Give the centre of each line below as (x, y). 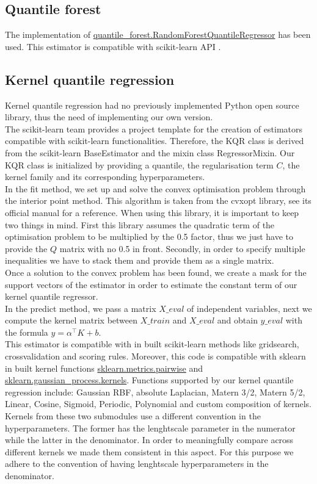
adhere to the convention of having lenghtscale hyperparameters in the (137, 464)
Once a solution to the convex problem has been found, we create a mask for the (156, 272)
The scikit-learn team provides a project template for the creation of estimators (154, 128)
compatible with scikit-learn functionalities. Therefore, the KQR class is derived (155, 141)
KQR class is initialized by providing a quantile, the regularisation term (139, 164)
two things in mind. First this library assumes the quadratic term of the (140, 224)
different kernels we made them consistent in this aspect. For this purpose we (149, 451)
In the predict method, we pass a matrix (81, 308)
